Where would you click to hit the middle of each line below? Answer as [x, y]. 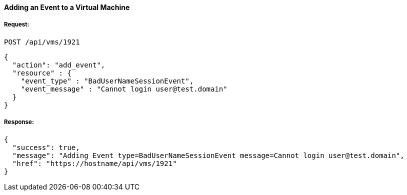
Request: [17, 25]
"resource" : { [42, 73]
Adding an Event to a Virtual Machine [67, 7]
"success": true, [46, 147]
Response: [19, 122]
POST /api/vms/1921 [42, 42]
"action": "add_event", [59, 65]
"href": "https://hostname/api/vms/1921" [94, 163]
